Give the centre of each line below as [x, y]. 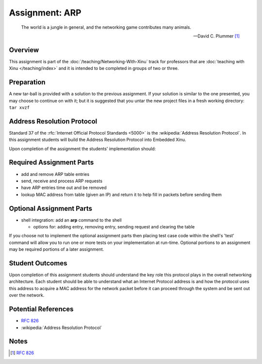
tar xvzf [19, 107]
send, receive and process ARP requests [62, 181]
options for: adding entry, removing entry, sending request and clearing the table [114, 226]
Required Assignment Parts [51, 163]
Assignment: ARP [45, 13]
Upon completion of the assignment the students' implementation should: [82, 149]
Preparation [27, 82]
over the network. [27, 295]
